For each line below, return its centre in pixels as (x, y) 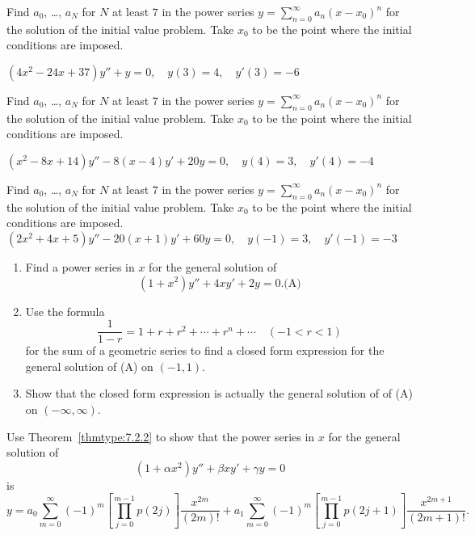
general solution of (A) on (89, 366)
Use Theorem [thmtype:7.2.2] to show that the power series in (161, 436)
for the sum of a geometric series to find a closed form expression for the (205, 350)
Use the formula (65, 311)
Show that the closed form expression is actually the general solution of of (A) (219, 393)
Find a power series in (80, 266)
